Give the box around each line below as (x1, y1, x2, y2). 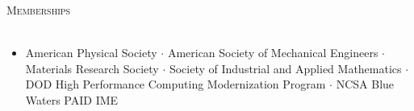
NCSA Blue (336, 76, 395, 92)
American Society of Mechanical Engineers (167, 44, 378, 61)
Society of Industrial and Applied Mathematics (169, 60, 402, 76)
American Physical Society (25, 44, 157, 61)
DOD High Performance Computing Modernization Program (25, 76, 326, 92)
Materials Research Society (25, 60, 159, 76)
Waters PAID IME (25, 91, 119, 108)
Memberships (6, 2, 71, 18)
